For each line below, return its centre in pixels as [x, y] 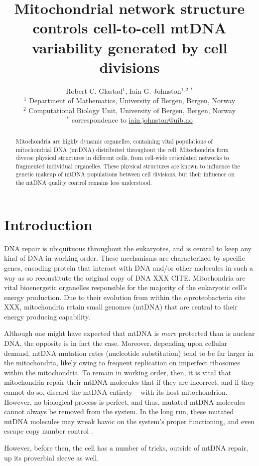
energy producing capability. [47, 316]
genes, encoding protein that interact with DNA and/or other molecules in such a [129, 267]
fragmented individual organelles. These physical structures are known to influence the [128, 166]
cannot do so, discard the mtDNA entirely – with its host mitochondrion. [116, 392]
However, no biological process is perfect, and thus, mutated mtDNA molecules [125, 401]
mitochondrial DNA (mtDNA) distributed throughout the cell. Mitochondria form [122, 149]
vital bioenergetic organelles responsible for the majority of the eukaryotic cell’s [126, 287]
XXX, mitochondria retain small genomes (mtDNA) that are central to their [121, 307]
